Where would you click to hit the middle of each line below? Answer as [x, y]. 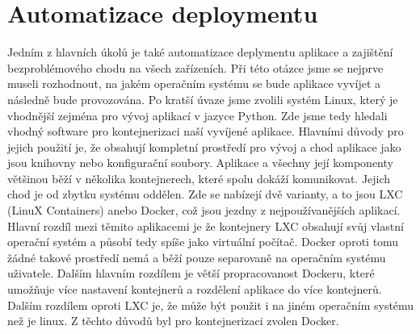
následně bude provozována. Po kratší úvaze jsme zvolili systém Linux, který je [203, 99]
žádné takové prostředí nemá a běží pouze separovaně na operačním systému [197, 257]
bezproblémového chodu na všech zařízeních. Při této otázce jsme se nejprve [195, 67]
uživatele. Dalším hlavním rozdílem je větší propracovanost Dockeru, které [191, 273]
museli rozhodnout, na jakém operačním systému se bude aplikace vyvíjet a [194, 83]
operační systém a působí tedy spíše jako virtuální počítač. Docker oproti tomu [203, 242]
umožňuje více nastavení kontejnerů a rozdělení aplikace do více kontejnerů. [195, 289]
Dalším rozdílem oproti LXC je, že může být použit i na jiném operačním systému [211, 305]
